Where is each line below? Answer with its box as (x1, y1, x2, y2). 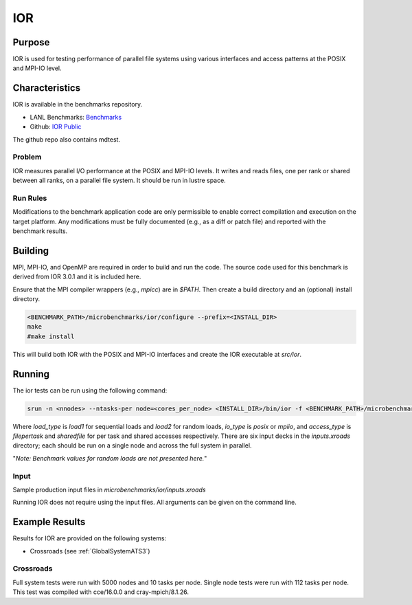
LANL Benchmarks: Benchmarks (30, 113, 122, 121)
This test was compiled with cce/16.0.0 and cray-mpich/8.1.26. (12, 588, 189, 596)
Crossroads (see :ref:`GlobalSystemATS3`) (30, 547, 150, 555)
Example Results (12, 516, 86, 528)
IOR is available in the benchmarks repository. (12, 100, 143, 109)
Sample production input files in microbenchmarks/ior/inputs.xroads (12, 485, 206, 494)
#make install (27, 332, 75, 340)
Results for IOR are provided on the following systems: (12, 534, 167, 542)
